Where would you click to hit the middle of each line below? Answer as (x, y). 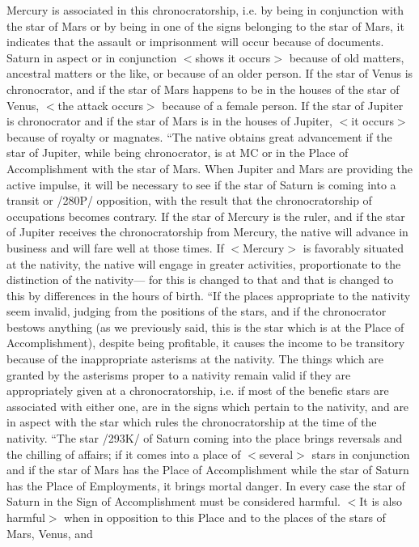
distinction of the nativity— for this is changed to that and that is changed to (200, 280)
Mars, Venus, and (50, 533)
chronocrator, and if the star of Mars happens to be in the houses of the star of (203, 89)
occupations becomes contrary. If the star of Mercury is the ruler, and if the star (206, 216)
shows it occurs (233, 57)
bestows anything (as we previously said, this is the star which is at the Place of (205, 327)
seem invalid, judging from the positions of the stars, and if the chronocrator (197, 311)
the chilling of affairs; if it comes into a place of (124, 454)
